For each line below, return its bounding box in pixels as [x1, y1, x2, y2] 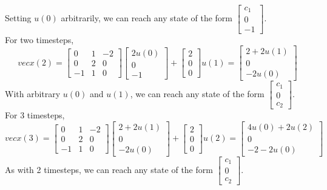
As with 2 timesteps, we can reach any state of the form [5, 163, 213, 175]
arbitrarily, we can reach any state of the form [61, 12, 232, 24]
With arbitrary [5, 87, 61, 100]
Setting [5, 12, 32, 24]
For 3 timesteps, [5, 109, 65, 121]
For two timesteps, [5, 33, 74, 46]
